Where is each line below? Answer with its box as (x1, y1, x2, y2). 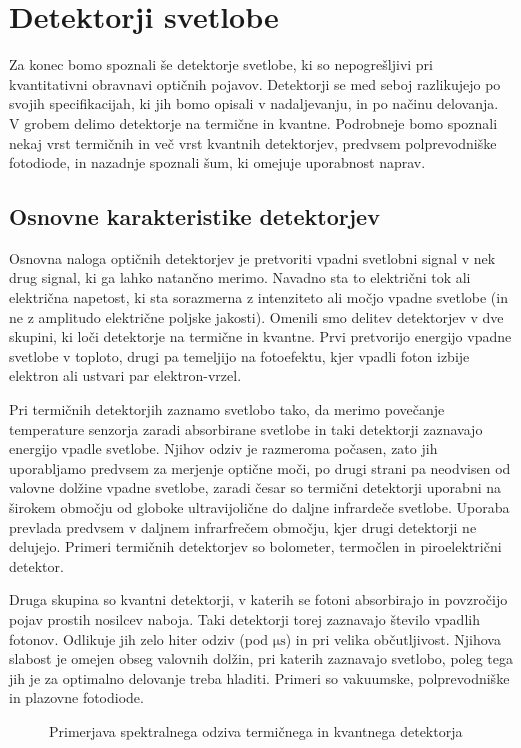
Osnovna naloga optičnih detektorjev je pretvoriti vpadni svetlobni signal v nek (9, 247, 496, 268)
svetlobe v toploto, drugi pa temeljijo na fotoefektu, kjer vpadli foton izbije (9, 345, 470, 366)
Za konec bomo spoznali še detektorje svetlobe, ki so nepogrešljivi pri (9, 54, 433, 75)
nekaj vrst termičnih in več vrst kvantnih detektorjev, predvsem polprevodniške (9, 132, 497, 153)
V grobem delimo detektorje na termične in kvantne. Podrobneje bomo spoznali (9, 112, 498, 133)
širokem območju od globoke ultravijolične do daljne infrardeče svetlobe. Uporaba (9, 497, 510, 518)
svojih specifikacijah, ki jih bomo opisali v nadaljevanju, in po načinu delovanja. (9, 93, 499, 114)
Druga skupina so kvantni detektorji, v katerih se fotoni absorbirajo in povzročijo (9, 589, 508, 610)
